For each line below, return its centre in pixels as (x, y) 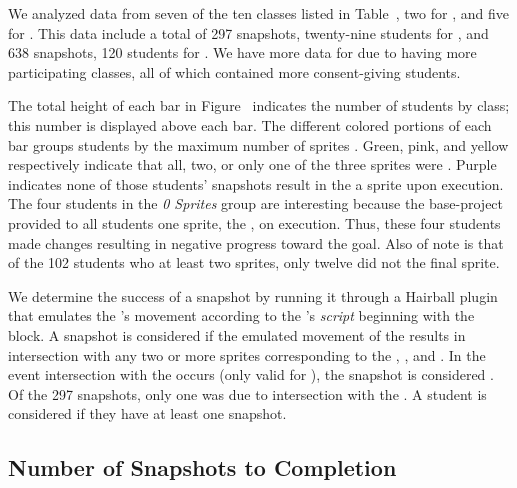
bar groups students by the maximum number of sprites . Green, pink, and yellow (258, 144)
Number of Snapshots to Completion (202, 467)
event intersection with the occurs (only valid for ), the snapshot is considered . (251, 374)
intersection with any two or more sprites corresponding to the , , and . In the (247, 354)
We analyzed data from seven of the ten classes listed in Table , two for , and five (258, 13)
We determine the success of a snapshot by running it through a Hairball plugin (253, 295)
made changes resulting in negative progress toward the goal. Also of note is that (256, 242)
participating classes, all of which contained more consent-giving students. (234, 71)
